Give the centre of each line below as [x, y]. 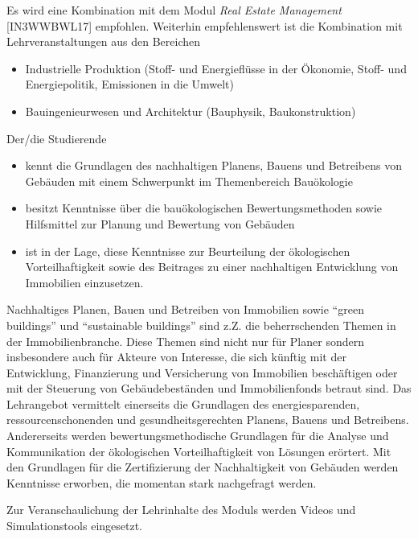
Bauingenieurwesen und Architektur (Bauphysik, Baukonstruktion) [191, 111]
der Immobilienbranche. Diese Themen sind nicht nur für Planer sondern [185, 341]
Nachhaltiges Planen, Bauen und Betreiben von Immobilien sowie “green [185, 309]
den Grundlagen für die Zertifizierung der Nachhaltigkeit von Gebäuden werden [203, 467]
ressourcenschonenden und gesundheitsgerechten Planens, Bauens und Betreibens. [208, 420]
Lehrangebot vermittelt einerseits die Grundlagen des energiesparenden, [183, 403]
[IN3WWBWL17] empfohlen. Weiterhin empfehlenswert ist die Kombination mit [205, 25]
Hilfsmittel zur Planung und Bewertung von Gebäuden [160, 223]
